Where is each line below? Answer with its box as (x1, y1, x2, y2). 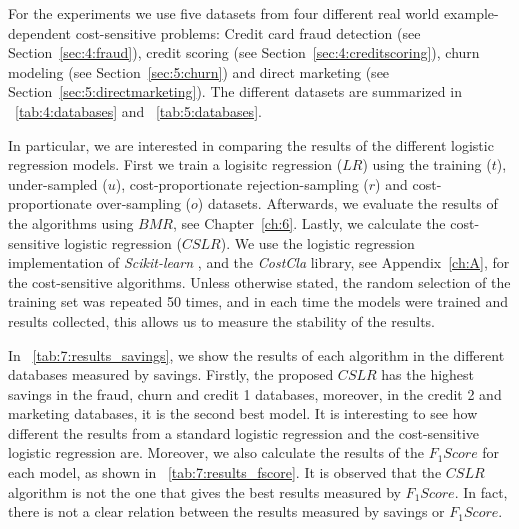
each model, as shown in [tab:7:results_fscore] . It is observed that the (8, 462, 442, 483)
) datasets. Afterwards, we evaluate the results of (197, 193, 498, 214)
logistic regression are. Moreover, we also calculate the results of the (8, 442, 424, 463)
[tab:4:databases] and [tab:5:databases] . (15, 100, 262, 121)
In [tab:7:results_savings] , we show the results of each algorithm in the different (8, 344, 505, 365)
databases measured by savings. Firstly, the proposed (8, 364, 334, 385)
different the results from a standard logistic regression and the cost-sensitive (8, 422, 480, 443)
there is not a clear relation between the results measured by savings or (8, 501, 445, 522)
